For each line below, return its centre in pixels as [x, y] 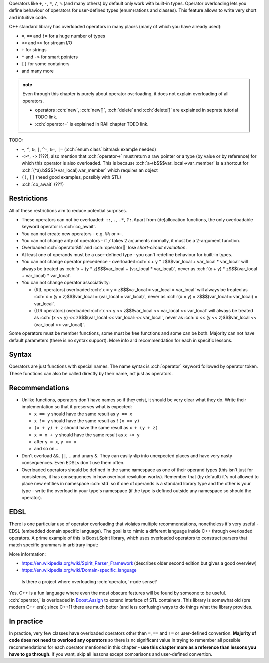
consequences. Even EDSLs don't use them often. [73, 463]
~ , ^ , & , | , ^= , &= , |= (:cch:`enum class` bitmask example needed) [89, 149]
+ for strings [34, 50]
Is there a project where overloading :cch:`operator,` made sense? [89, 581]
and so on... [46, 449]
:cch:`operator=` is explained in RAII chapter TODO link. [92, 124]
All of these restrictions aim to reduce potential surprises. [68, 210]
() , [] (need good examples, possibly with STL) [71, 177]
